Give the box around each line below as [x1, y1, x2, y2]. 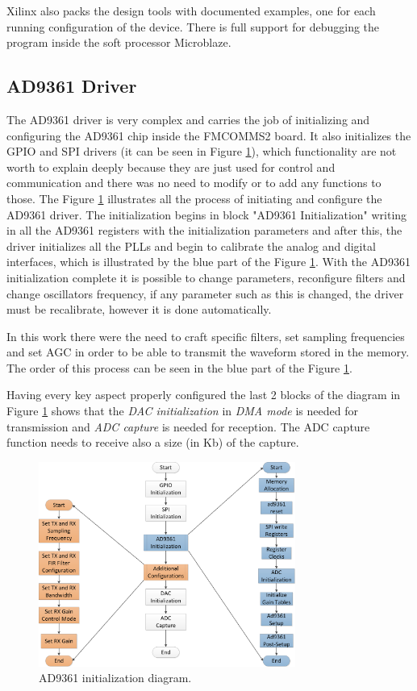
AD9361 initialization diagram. [39, 669, 192, 686]
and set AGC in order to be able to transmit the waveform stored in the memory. [6, 343, 410, 360]
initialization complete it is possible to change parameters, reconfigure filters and [6, 268, 406, 285]
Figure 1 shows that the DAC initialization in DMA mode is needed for [6, 402, 358, 419]
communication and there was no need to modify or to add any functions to [6, 174, 382, 191]
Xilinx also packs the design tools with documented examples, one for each [6, 2, 376, 19]
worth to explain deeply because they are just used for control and [6, 158, 336, 175]
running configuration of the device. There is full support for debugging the [6, 18, 380, 35]
